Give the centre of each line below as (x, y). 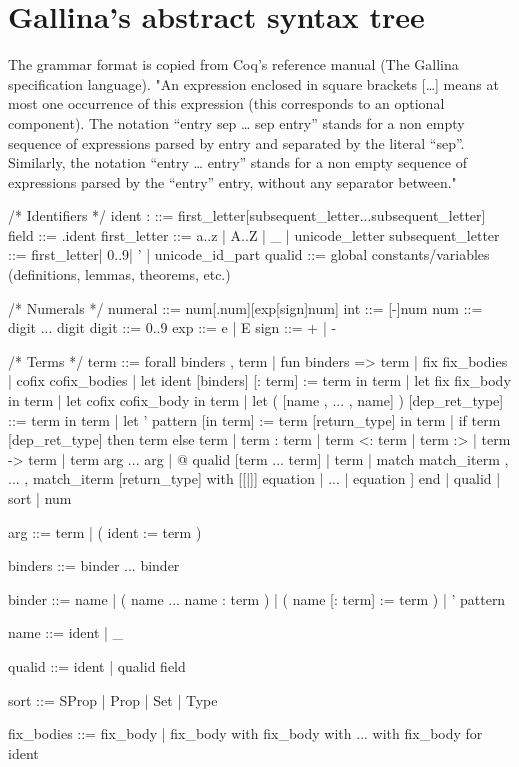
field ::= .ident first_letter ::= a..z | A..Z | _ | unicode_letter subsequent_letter (254, 234)
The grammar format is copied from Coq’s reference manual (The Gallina (233, 64)
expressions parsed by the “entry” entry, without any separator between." (232, 181)
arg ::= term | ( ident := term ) (105, 531)
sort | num (40, 498)
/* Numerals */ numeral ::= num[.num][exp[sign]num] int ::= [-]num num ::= (245, 307)
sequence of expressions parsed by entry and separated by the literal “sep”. (236, 142)
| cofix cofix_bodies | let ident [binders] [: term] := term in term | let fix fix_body (259, 380)
